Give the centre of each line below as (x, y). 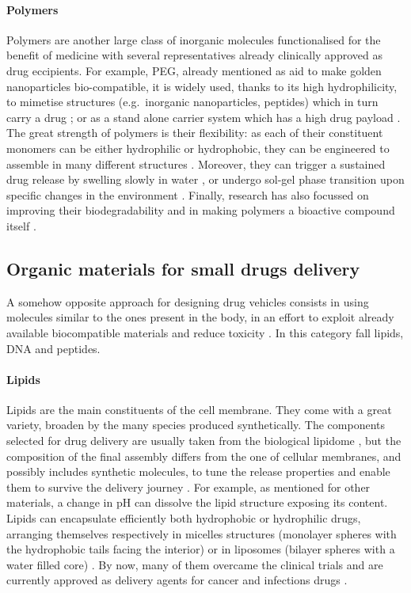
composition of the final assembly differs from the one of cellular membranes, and (204, 456)
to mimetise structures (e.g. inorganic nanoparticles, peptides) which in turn (192, 102)
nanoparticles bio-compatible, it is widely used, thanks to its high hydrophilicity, (202, 86)
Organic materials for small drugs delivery (183, 268)
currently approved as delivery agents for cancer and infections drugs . (177, 580)
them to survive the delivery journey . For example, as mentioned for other (188, 487)
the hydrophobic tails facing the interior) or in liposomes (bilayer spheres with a (201, 549)
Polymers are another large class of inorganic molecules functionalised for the (194, 39)
